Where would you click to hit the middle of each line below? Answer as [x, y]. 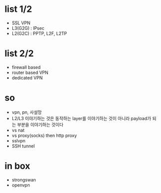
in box [18, 166]
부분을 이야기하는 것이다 [40, 125]
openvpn [21, 185]
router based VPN [30, 72]
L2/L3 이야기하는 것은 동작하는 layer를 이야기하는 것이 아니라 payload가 [81, 118]
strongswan [24, 180]
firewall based [26, 67]
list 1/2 [19, 9]
